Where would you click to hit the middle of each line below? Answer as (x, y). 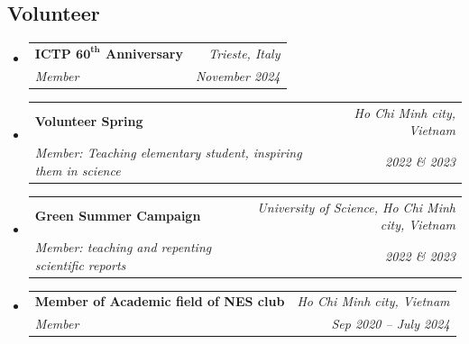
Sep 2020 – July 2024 (391, 324)
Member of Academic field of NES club (160, 301)
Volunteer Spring (89, 121)
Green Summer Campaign (118, 216)
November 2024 (238, 75)
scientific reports (80, 264)
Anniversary (144, 53)
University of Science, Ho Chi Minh (356, 207)
